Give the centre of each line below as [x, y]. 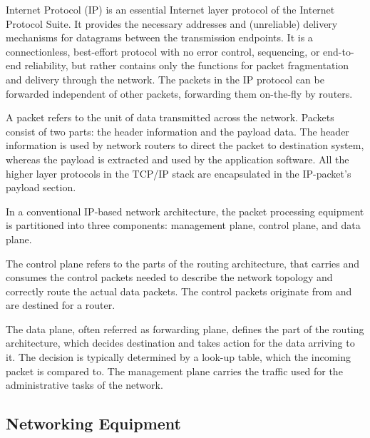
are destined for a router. [61, 305]
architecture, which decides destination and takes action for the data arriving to [180, 343]
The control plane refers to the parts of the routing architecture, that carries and [183, 263]
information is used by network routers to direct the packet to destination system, [185, 145]
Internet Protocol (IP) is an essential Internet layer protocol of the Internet [170, 9]
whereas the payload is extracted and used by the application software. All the [178, 159]
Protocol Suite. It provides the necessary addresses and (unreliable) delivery [172, 23]
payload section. [41, 187]
